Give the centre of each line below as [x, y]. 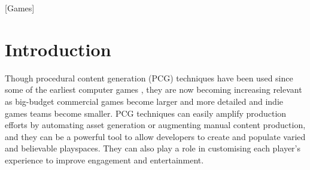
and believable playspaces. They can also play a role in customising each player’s [153, 148]
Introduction [58, 49]
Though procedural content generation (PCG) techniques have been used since [149, 78]
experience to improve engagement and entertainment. [104, 160]
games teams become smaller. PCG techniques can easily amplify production [146, 113]
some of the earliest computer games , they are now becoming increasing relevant [154, 89]
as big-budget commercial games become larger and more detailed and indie [144, 101]
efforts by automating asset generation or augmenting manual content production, [155, 125]
